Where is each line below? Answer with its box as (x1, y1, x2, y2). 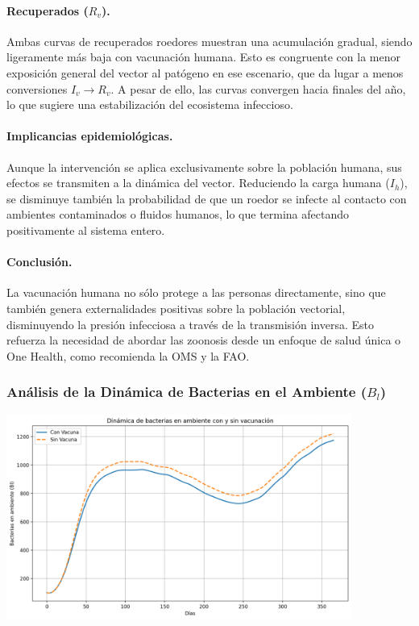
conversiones (6, 80, 68, 97)
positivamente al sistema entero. (6, 221, 165, 238)
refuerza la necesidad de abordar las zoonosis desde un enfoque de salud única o (6, 332, 401, 348)
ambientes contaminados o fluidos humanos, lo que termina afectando (6, 206, 350, 223)
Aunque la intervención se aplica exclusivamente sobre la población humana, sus (6, 158, 402, 175)
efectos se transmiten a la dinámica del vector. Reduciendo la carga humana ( (6, 174, 390, 191)
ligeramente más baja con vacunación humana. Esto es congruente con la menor (6, 48, 400, 65)
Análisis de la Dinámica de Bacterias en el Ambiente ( (6, 382, 367, 402)
